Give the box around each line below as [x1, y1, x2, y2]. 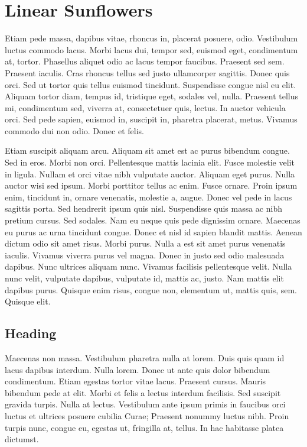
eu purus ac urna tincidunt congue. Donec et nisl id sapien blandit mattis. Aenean [5, 225, 302, 238]
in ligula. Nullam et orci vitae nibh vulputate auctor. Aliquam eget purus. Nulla [5, 167, 295, 180]
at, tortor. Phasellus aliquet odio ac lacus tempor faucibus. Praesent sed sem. [5, 55, 285, 67]
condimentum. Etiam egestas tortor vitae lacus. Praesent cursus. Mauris [5, 375, 266, 387]
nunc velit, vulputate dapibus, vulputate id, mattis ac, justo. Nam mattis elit [5, 272, 284, 284]
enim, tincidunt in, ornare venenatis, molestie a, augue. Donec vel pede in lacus [5, 190, 292, 203]
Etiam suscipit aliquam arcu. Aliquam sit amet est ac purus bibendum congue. [5, 144, 290, 157]
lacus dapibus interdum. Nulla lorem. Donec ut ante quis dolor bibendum [5, 363, 270, 375]
